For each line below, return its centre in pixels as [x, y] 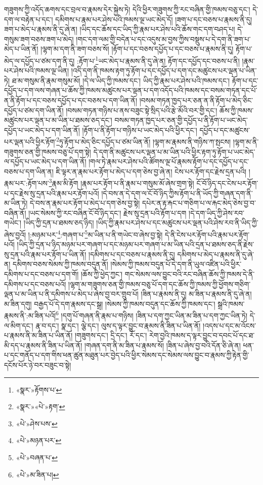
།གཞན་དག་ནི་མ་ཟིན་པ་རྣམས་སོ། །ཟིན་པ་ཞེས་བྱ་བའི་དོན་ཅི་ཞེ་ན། [163, 345]
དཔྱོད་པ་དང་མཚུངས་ [225, 130]
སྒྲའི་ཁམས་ [231, 303]
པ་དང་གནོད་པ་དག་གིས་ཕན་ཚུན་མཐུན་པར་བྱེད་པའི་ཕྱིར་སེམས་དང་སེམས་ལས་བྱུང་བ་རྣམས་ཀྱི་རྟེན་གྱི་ [127, 355]
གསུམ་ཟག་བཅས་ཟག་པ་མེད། [39, 39]
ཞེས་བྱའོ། [15, 234]
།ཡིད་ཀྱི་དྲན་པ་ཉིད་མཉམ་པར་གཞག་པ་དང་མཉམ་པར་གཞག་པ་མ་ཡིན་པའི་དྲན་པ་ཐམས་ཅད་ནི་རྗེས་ [136, 244]
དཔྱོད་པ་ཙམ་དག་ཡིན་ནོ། [34, 110]
